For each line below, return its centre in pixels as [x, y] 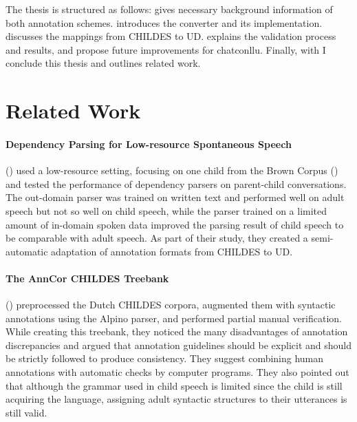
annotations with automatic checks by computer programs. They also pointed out [177, 372]
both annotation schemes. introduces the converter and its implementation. [164, 22]
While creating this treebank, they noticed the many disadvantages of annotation [177, 331]
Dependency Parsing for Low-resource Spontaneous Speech [149, 144]
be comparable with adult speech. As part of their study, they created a [157, 238]
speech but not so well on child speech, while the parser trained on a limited [166, 210]
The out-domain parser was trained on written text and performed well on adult [175, 197]
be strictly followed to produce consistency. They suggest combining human [165, 358]
